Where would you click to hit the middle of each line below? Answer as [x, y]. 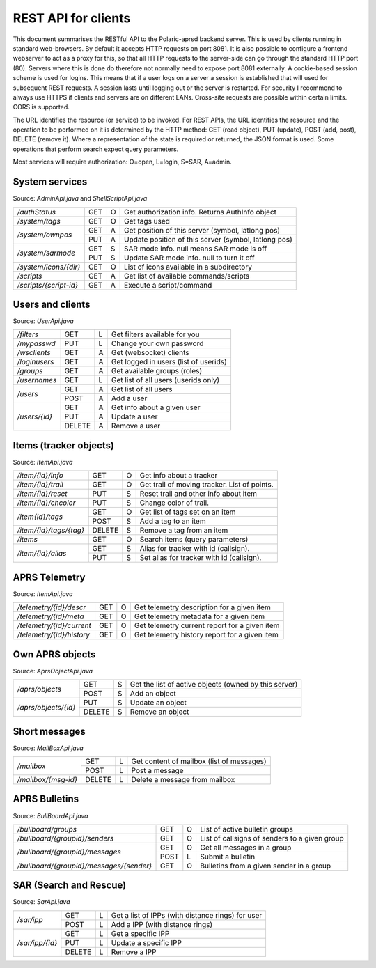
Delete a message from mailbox [183, 780]
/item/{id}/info [40, 476]
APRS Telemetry [49, 577]
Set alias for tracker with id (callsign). [201, 558]
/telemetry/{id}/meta [50, 616]
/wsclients [34, 353]
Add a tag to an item [173, 521]
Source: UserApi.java [44, 321]
